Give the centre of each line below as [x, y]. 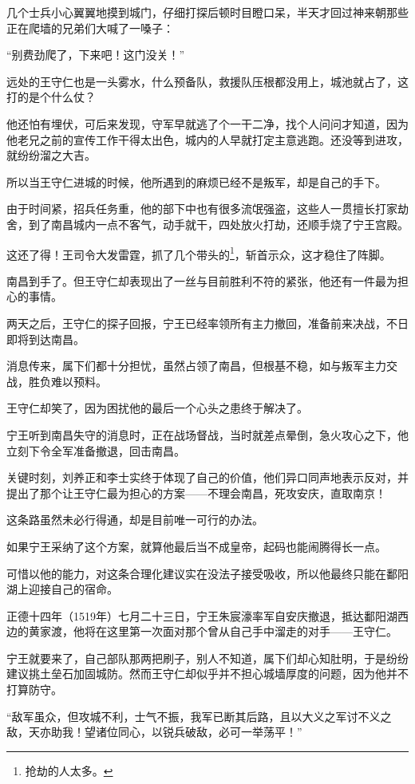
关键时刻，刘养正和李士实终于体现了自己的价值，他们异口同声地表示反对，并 [207, 477]
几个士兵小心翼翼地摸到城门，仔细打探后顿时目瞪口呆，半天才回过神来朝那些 [207, 12]
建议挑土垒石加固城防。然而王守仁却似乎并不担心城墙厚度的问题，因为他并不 [207, 674]
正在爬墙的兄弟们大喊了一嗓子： [90, 28]
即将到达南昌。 [45, 339]
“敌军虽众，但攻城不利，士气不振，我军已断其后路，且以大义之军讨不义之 [199, 716]
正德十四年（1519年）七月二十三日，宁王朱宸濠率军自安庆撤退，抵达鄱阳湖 [202, 615]
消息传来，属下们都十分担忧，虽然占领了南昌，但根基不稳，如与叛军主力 [196, 366]
